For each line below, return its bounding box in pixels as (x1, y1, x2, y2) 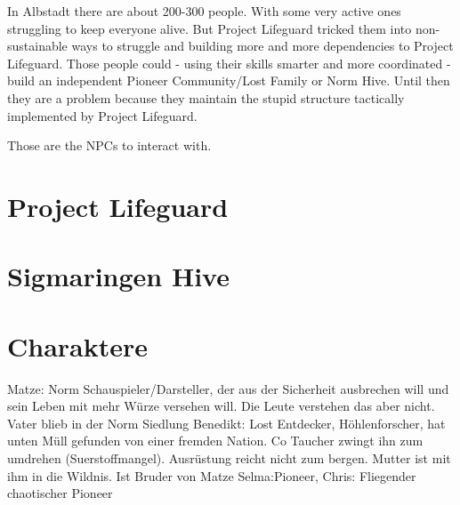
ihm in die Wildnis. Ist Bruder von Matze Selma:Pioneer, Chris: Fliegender (7, 466, 416, 485)
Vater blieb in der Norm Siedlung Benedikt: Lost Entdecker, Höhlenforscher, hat (7, 413, 446, 432)
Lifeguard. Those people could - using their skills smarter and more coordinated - (7, 53, 451, 72)
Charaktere (7, 327, 149, 364)
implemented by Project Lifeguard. (7, 106, 198, 124)
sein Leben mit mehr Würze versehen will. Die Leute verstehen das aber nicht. (7, 397, 435, 415)
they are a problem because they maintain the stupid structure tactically (7, 88, 405, 107)
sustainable (7, 36, 68, 55)
